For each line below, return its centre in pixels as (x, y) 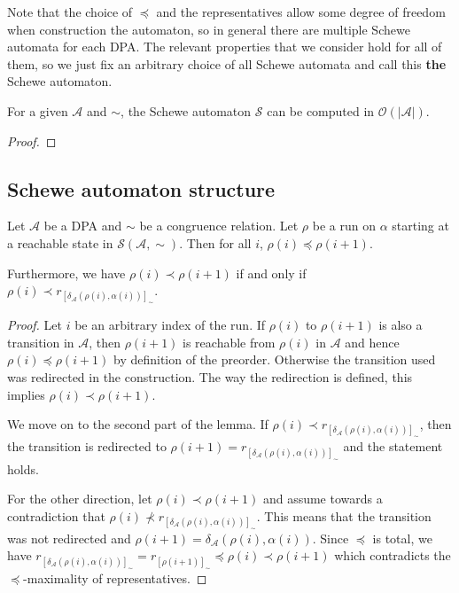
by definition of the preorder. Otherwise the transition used (275, 359)
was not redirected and (69, 538)
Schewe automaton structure (141, 188)
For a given (38, 110)
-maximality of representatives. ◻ (115, 577)
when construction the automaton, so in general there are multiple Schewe (209, 29)
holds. (23, 468)
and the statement (393, 446)
